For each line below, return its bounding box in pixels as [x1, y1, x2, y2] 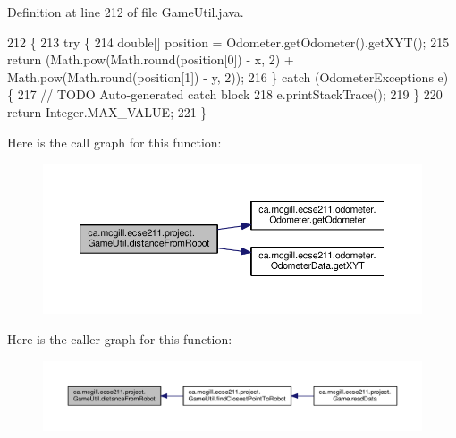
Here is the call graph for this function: [7, 132, 222, 151]
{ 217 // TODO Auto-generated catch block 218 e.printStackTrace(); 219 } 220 [7, 85, 443, 104]
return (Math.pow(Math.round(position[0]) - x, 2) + [7, 50, 294, 69]
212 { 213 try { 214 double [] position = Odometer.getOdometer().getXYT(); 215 [7, 32, 450, 51]
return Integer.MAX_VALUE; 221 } [7, 102, 207, 121]
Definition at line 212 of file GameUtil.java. [7, 3, 244, 21]
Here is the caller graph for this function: [7, 329, 232, 348]
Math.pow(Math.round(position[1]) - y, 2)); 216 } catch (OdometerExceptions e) [7, 67, 449, 86]
